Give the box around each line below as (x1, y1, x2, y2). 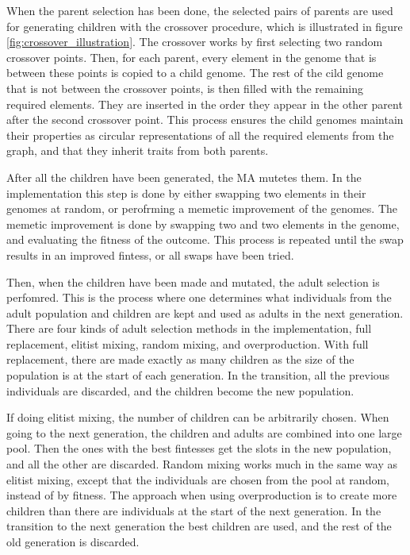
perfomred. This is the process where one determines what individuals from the (6, 289, 392, 306)
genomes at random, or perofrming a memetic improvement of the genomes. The (6, 200, 398, 217)
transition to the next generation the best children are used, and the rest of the (6, 518, 392, 534)
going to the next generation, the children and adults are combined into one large (6, 424, 402, 441)
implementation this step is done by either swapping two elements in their (6, 184, 366, 201)
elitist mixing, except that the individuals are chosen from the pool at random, (6, 471, 389, 488)
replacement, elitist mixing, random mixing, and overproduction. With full (6, 335, 369, 352)
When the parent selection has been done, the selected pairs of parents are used (6, 2, 393, 18)
